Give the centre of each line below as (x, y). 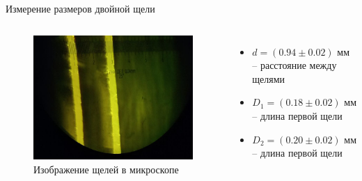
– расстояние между (294, 65)
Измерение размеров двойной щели (80, 8)
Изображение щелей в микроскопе (106, 169)
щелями (269, 78)
